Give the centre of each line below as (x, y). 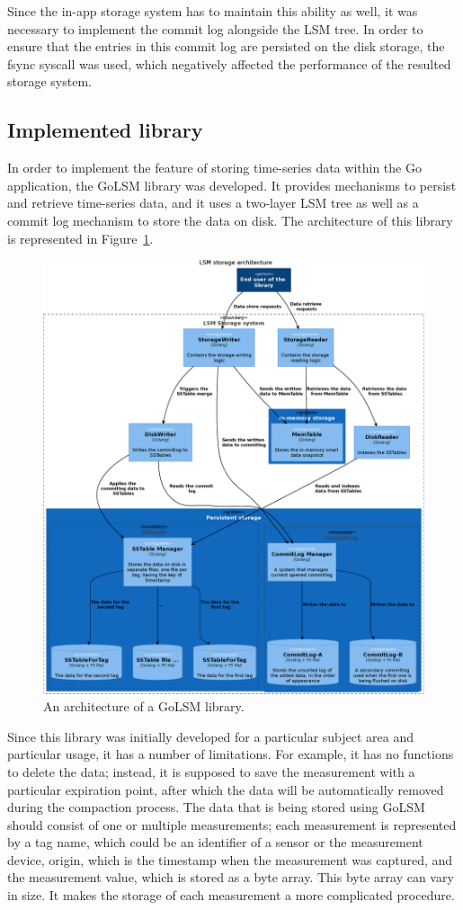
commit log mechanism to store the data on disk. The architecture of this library (230, 220)
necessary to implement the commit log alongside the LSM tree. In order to (215, 28)
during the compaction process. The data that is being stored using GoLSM (216, 807)
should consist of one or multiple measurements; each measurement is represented (232, 824)
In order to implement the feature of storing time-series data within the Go (214, 168)
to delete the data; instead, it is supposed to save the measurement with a (211, 771)
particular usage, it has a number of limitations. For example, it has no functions (231, 754)
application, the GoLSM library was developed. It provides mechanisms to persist (232, 185)
